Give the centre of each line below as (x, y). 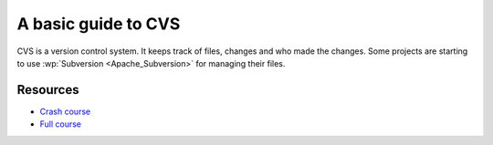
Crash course (65, 111)
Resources (48, 90)
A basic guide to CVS (99, 24)
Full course (61, 124)
